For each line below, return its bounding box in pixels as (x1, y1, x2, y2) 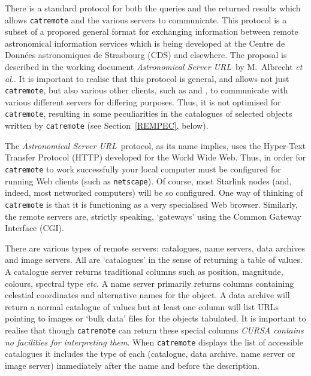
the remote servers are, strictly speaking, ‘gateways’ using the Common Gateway (5, 210, 301, 222)
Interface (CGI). (5, 222, 64, 234)
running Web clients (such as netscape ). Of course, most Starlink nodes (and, (5, 174, 292, 187)
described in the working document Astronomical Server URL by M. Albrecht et (5, 60, 303, 73)
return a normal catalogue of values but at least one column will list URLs (5, 300, 279, 313)
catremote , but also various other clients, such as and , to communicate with (5, 84, 288, 96)
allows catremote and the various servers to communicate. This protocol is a (5, 13, 287, 26)
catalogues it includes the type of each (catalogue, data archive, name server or (5, 347, 295, 360)
